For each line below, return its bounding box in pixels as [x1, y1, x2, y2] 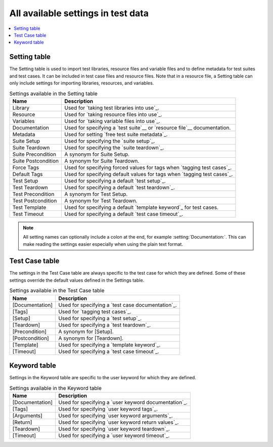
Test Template [12, 204, 47, 211]
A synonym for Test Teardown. [64, 197, 138, 204]
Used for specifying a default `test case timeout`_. [64, 210, 184, 217]
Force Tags [12, 164, 39, 171]
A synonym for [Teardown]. [58, 334, 124, 341]
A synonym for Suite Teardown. [64, 157, 140, 164]
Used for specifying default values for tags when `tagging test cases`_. [64, 170, 233, 177]
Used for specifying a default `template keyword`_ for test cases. [64, 204, 218, 211]
